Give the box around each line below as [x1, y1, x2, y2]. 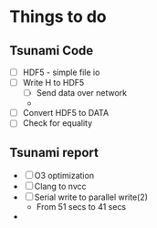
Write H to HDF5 [22, 78, 85, 88]
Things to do [9, 6, 107, 27]
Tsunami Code [9, 43, 94, 58]
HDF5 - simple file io [22, 67, 100, 78]
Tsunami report [9, 144, 99, 161]
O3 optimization [34, 171, 94, 181]
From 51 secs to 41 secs [36, 202, 127, 212]
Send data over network [36, 88, 128, 98]
